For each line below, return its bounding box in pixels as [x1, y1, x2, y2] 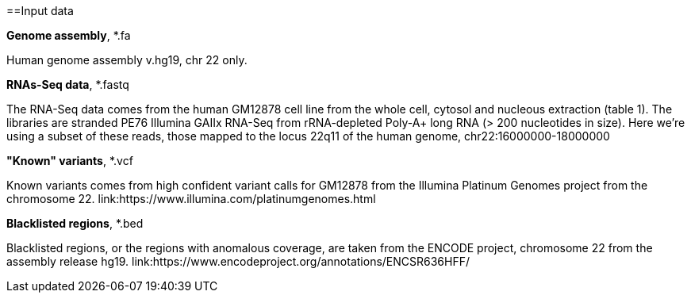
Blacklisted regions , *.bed [6, 217, 144, 230]
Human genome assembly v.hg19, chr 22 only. [6, 53, 248, 67]
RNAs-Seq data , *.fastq [6, 78, 129, 91]
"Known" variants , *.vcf [6, 154, 133, 167]
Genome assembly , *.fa [6, 29, 131, 42]
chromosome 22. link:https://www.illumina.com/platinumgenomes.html [6, 192, 376, 205]
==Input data [6, 4, 74, 17]
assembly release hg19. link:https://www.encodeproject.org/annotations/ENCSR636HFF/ [6, 255, 470, 268]
